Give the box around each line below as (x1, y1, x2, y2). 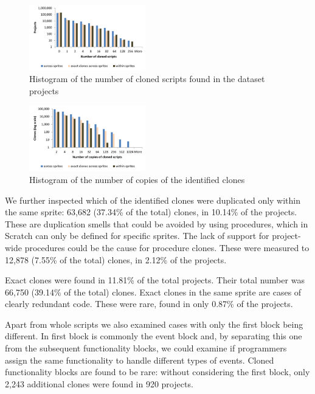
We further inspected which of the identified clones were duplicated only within (5, 193, 301, 206)
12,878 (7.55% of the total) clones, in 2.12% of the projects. (5, 253, 227, 266)
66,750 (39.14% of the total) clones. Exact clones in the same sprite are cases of (5, 285, 302, 298)
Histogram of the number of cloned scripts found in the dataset (29, 72, 265, 85)
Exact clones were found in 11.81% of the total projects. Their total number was (5, 274, 305, 286)
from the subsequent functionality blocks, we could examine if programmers (5, 342, 287, 354)
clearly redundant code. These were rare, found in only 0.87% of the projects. (5, 297, 293, 310)
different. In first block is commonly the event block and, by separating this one (5, 330, 302, 342)
